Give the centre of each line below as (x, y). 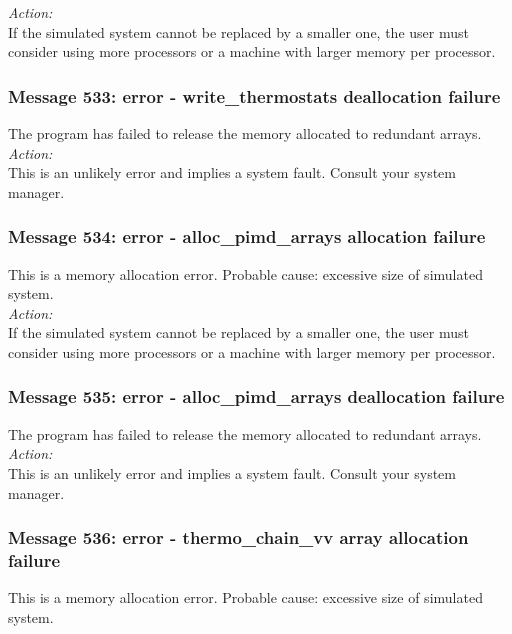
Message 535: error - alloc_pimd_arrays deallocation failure (256, 396)
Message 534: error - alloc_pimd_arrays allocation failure (247, 236)
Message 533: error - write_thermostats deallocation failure (254, 95)
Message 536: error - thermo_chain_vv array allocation (238, 537)
